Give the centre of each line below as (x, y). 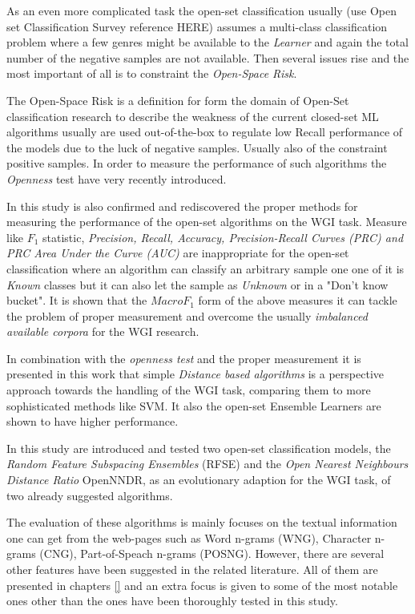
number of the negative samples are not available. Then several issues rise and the (208, 57)
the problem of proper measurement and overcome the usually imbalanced (187, 315)
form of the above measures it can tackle (298, 300)
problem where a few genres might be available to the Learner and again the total (207, 42)
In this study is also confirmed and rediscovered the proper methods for (182, 206)
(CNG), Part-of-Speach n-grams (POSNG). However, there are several (212, 553)
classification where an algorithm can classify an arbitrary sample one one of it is (205, 268)
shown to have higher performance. (93, 421)
